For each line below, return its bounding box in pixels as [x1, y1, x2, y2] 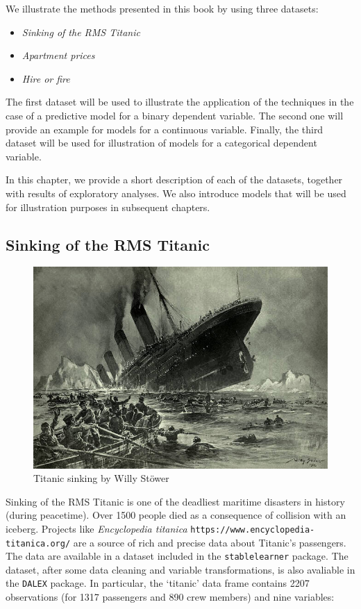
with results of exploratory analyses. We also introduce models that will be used [6, 185, 346, 200]
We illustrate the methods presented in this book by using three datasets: [6, 1, 319, 15]
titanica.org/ [6, 538, 71, 549]
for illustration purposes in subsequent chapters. [6, 199, 210, 214]
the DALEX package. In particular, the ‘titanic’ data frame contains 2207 [6, 576, 310, 590]
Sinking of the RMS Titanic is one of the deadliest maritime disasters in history [6, 494, 345, 508]
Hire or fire [22, 71, 70, 85]
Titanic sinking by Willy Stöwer [33, 471, 169, 485]
